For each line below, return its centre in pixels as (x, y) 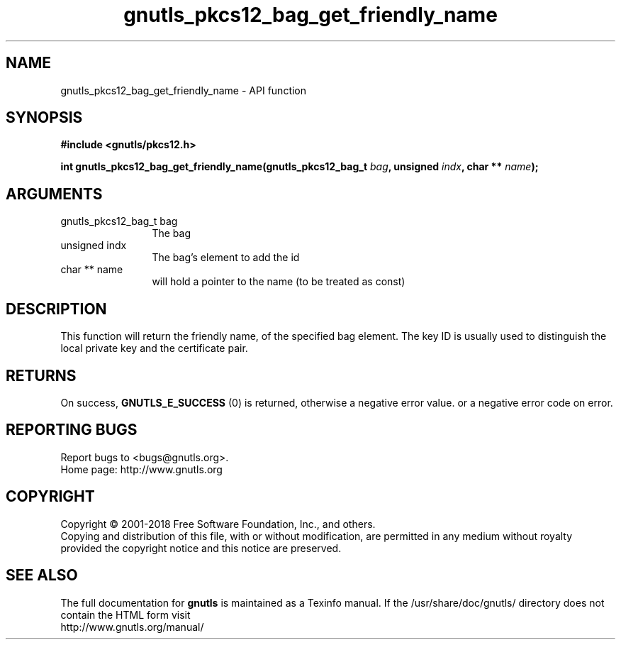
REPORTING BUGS (72, 430)
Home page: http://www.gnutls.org (141, 469)
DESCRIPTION (56, 309)
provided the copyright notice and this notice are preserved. (201, 548)
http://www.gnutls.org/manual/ (132, 627)
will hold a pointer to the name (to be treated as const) (279, 282)
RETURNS (41, 375)
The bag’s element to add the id (226, 258)
